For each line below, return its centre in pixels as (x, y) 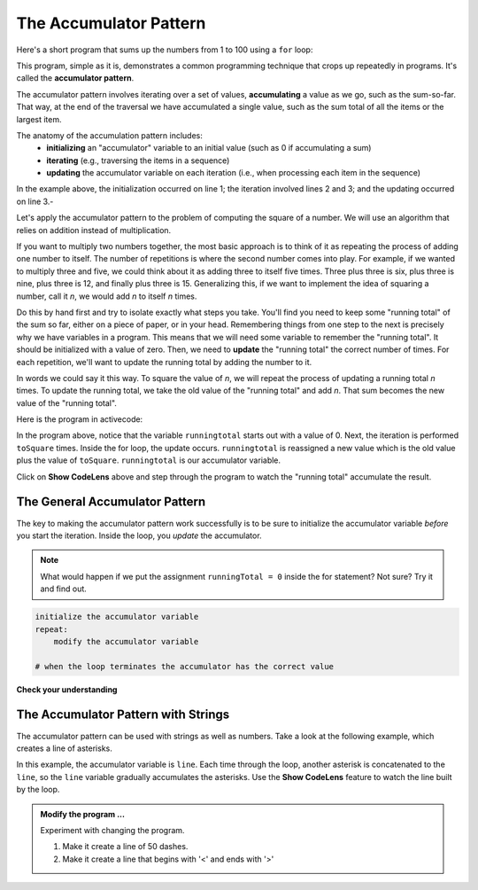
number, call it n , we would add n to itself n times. (107, 296)
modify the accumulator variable (126, 641)
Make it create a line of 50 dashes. (125, 847)
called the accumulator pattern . (75, 78)
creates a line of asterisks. (64, 748)
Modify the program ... (83, 814)
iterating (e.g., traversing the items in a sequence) (138, 160)
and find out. (64, 589)
